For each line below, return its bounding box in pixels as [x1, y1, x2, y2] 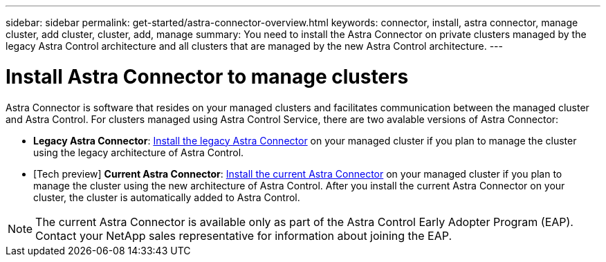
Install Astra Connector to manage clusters [6, 64, 409, 88]
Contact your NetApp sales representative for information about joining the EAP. [35, 228, 452, 243]
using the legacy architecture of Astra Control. [33, 146, 244, 158]
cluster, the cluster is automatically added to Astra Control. [33, 191, 300, 203]
